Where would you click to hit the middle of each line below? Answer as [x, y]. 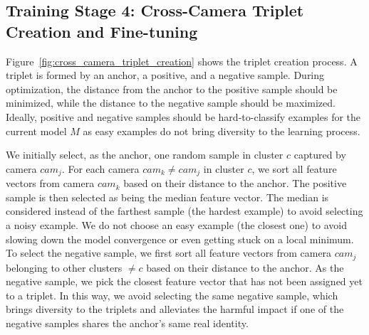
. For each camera [100, 168]
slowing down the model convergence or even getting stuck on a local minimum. [180, 239]
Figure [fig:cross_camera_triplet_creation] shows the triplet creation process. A [182, 61]
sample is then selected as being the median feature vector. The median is [167, 197]
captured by [320, 155]
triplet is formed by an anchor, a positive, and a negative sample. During [165, 75]
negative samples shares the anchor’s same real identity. [127, 323]
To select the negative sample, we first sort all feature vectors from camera [169, 253]
